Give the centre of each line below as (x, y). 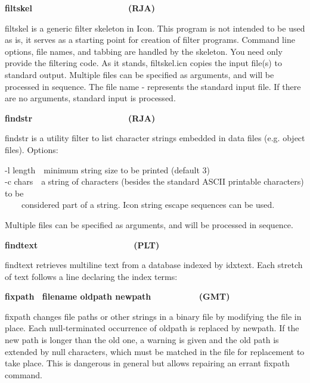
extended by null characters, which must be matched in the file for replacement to (155, 351)
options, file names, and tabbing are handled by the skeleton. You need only (144, 51)
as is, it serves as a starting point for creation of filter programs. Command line (150, 40)
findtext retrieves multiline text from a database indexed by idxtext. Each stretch (154, 265)
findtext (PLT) (82, 245)
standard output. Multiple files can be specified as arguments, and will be (139, 74)
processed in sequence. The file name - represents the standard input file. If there (153, 86)
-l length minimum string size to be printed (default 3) (108, 169)
